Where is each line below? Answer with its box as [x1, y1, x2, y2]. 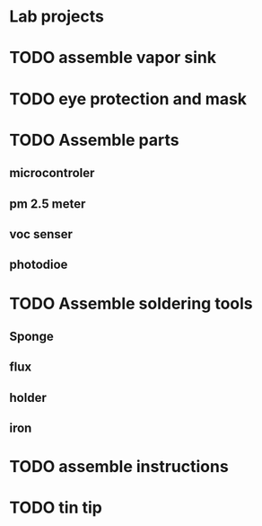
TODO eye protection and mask [9, 88, 248, 109]
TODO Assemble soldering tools [9, 293, 253, 314]
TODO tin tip [9, 497, 103, 518]
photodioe [9, 257, 68, 272]
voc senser [9, 227, 74, 242]
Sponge [9, 328, 54, 343]
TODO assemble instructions [9, 457, 229, 477]
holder [9, 389, 47, 406]
